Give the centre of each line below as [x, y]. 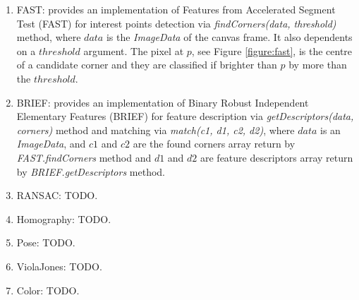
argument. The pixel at [134, 50]
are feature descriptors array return [277, 157]
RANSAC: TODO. [57, 195]
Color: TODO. [48, 290]
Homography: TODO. [64, 218]
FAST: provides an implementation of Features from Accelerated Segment [176, 9]
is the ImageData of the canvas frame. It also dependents [229, 37]
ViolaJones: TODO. [59, 266]
